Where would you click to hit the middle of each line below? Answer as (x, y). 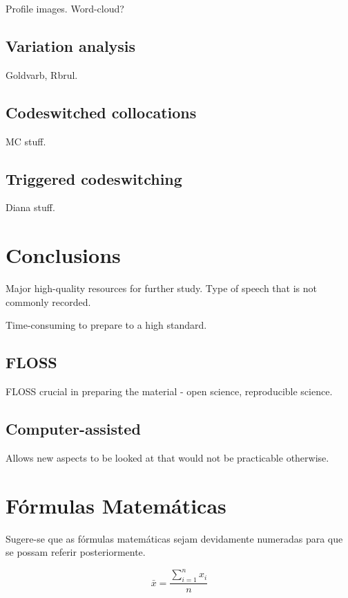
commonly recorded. (48, 301)
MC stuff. (26, 141)
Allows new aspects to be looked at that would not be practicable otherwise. (167, 457)
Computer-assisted (73, 429)
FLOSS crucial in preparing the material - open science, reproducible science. (169, 391)
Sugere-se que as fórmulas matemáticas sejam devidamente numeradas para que (174, 538)
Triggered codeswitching (94, 178)
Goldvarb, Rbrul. (42, 74)
